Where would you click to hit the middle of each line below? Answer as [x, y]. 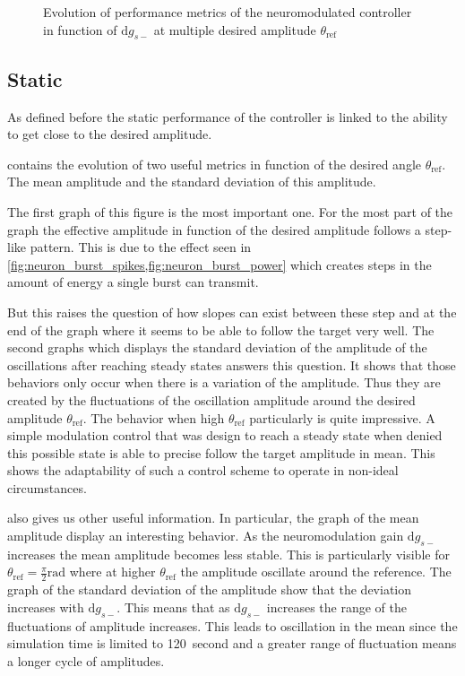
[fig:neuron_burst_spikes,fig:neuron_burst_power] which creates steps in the [220, 264]
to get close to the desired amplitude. [110, 134]
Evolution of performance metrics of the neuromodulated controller [228, 12]
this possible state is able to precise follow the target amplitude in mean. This [221, 452]
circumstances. [47, 487]
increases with [46, 607]
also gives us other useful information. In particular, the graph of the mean [213, 518]
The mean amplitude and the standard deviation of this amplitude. [192, 182]
